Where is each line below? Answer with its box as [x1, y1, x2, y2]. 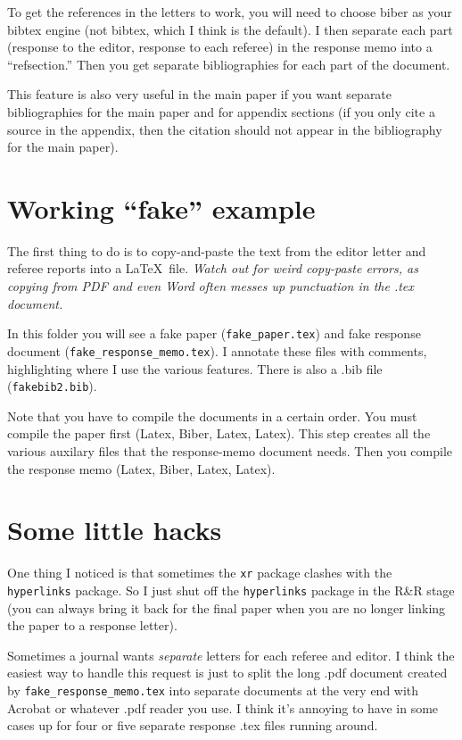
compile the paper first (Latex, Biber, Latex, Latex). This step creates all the [7, 424, 431, 443]
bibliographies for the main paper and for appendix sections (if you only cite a [7, 102, 435, 121]
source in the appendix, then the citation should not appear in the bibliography [7, 120, 442, 138]
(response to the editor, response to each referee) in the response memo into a [7, 37, 433, 56]
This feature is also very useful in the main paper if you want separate [7, 85, 392, 104]
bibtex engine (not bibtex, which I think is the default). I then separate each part [7, 20, 453, 38]
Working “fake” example [7, 189, 316, 226]
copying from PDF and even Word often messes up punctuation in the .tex [7, 277, 414, 295]
